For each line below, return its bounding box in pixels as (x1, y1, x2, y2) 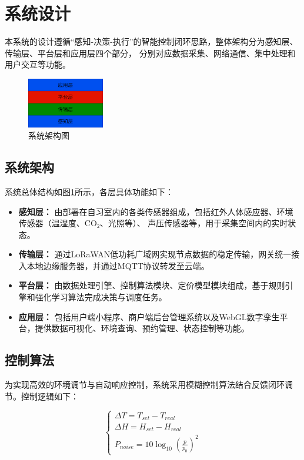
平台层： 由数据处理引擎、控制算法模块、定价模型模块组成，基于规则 (18, 279, 285, 291)
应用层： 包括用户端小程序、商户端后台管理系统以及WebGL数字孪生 (18, 310, 280, 323)
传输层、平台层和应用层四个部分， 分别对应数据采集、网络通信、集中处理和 (5, 46, 296, 59)
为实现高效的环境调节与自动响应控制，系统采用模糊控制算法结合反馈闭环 (5, 378, 285, 391)
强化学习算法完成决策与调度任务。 (35, 291, 167, 303)
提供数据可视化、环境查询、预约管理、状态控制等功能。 (35, 322, 249, 334)
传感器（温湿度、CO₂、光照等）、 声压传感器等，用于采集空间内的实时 (18, 217, 288, 229)
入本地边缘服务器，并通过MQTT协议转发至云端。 (18, 259, 209, 271)
